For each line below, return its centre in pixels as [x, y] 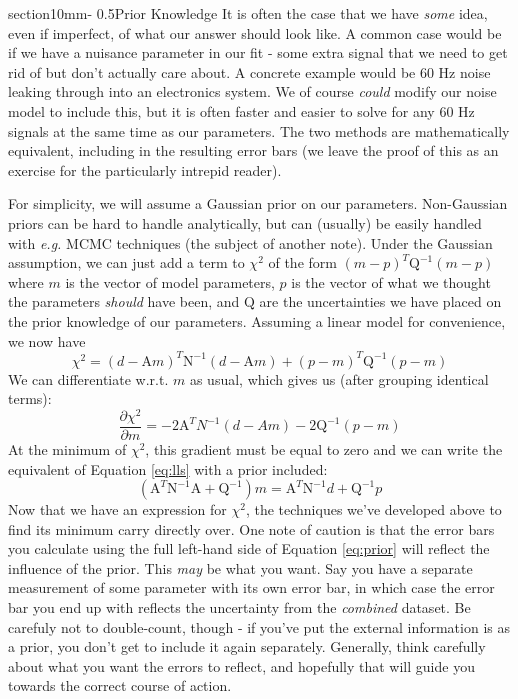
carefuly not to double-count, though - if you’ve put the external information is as [259, 626]
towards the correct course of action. [120, 685]
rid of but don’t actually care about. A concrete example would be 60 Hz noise [249, 71]
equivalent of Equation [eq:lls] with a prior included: [168, 468]
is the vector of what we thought [391, 281]
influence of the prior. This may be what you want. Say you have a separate [240, 567]
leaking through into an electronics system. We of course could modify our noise [252, 91]
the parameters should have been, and [124, 301]
